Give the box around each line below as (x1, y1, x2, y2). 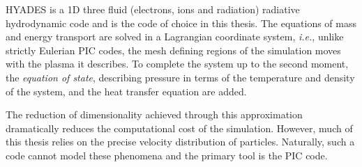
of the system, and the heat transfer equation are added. (6, 83, 247, 98)
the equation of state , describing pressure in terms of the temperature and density (6, 70, 355, 84)
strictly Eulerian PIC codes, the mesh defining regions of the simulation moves (6, 42, 341, 57)
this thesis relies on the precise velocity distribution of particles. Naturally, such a (6, 134, 355, 149)
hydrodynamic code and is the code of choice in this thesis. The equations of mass (6, 15, 357, 30)
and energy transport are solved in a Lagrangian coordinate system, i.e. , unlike (6, 29, 344, 44)
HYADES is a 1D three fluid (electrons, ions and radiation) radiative (6, 2, 300, 16)
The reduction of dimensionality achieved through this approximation (6, 107, 303, 122)
